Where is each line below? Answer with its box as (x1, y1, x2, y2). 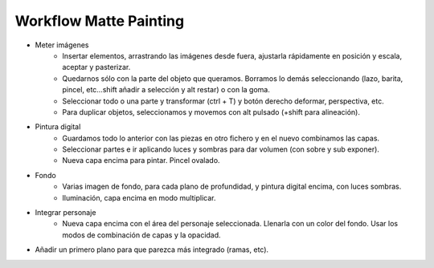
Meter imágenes (35, 40, 89, 50)
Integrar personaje (35, 208, 96, 217)
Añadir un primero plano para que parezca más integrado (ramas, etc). (35, 245, 269, 254)
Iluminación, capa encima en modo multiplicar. (62, 193, 216, 202)
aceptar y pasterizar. (62, 63, 131, 72)
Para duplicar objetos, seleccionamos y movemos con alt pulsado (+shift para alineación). (62, 107, 361, 116)
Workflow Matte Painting (14, 12, 185, 30)
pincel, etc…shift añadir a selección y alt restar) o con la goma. (62, 85, 271, 95)
